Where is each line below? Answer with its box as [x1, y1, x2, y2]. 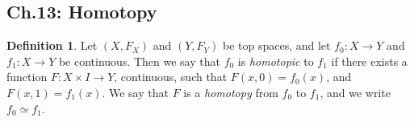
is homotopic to [237, 52, 314, 69]
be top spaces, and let [222, 37, 331, 54]
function [6, 68, 48, 85]
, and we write [320, 83, 391, 100]
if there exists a [331, 52, 408, 69]
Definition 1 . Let [6, 37, 98, 54]
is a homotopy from [183, 83, 278, 100]
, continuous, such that [114, 68, 228, 85]
